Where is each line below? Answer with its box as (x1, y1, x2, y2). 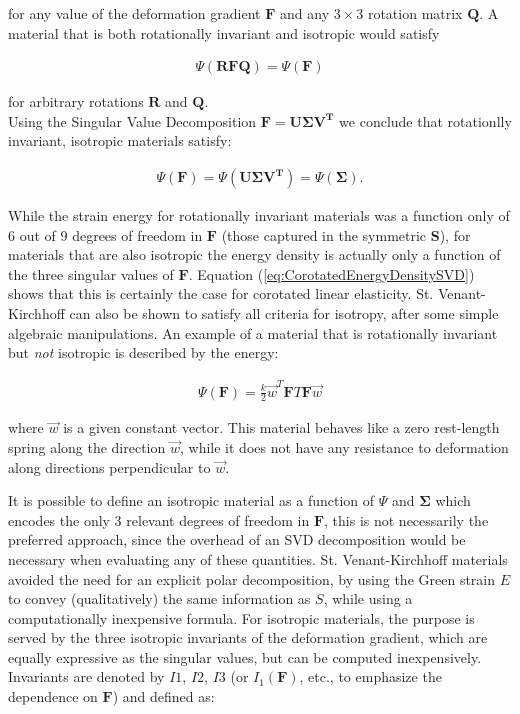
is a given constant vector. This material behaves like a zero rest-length (63, 417, 500, 438)
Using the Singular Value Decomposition (8, 110, 257, 131)
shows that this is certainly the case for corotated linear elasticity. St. (8, 283, 434, 304)
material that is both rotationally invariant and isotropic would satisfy (8, 22, 440, 43)
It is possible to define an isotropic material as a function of (8, 490, 375, 511)
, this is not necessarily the (324, 509, 489, 530)
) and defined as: (112, 686, 215, 707)
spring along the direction (8, 436, 166, 457)
